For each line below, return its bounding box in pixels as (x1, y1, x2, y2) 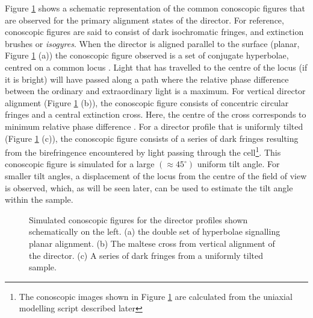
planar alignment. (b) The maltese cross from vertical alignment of (29, 237, 275, 249)
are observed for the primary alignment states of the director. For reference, (5, 13, 284, 26)
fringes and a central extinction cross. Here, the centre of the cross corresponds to (5, 108, 306, 121)
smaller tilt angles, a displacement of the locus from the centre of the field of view (5, 169, 307, 182)
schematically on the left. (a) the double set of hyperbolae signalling (29, 225, 280, 238)
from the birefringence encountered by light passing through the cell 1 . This (5, 144, 281, 158)
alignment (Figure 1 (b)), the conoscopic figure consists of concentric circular (5, 96, 289, 109)
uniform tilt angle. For (197, 157, 280, 170)
